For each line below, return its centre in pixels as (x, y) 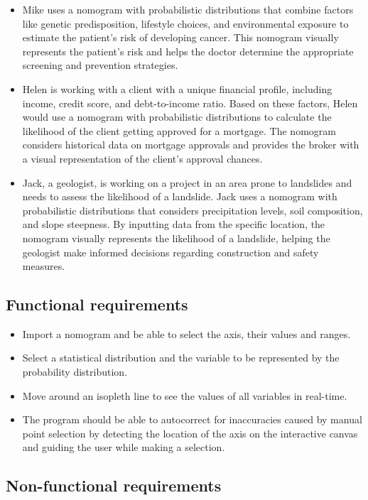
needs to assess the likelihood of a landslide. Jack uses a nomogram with (180, 196)
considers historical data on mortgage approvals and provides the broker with (191, 145)
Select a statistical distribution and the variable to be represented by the (181, 358)
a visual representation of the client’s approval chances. (142, 158)
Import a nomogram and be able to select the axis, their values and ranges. (186, 333)
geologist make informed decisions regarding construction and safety (171, 252)
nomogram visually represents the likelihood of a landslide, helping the (176, 238)
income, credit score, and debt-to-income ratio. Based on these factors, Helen (190, 103)
